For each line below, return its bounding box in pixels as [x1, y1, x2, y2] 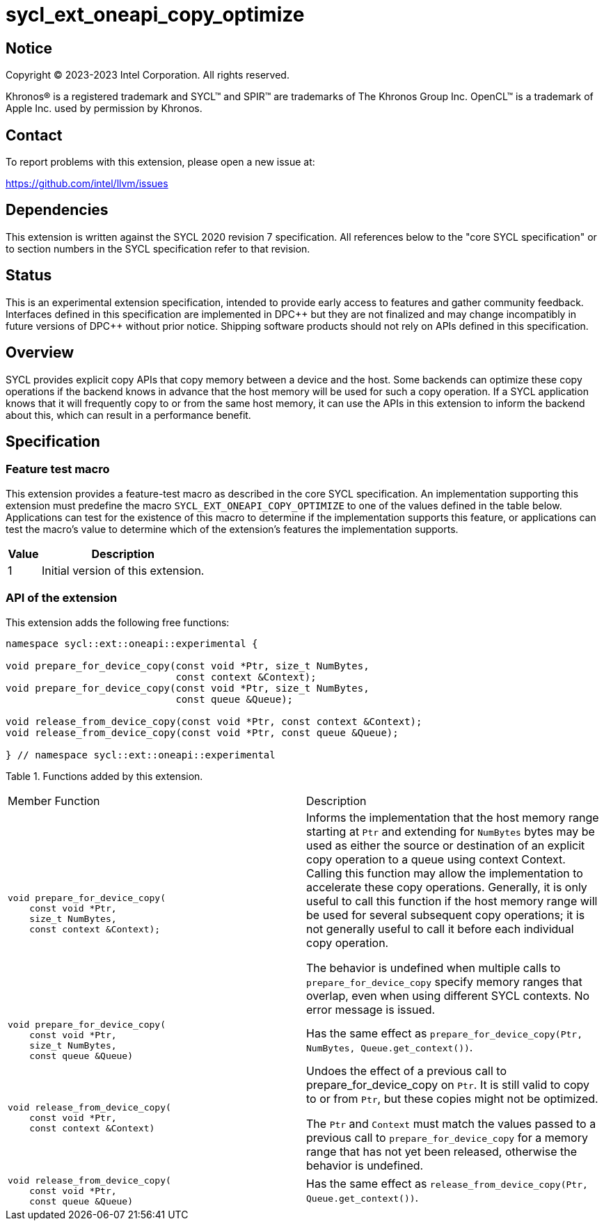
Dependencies [6, 201, 109, 219]
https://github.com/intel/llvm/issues [6, 177, 168, 190]
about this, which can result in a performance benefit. [6, 408, 251, 421]
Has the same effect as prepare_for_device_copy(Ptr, [306, 1026, 582, 1040]
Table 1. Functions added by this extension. [6, 770, 203, 782]
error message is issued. [306, 1002, 436, 1017]
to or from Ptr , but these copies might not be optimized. [306, 1091, 598, 1106]
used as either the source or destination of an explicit [306, 838, 585, 852]
